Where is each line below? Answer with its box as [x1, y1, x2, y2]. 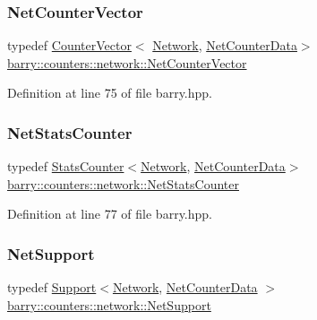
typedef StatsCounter [7, 157, 124, 176]
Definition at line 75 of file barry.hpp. [7, 83, 212, 102]
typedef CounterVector [7, 36, 132, 55]
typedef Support [7, 278, 97, 297]
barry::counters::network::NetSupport [7, 295, 211, 314]
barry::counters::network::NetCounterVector [7, 53, 247, 72]
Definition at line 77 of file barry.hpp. [7, 204, 212, 223]
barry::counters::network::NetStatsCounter [7, 174, 239, 193]
